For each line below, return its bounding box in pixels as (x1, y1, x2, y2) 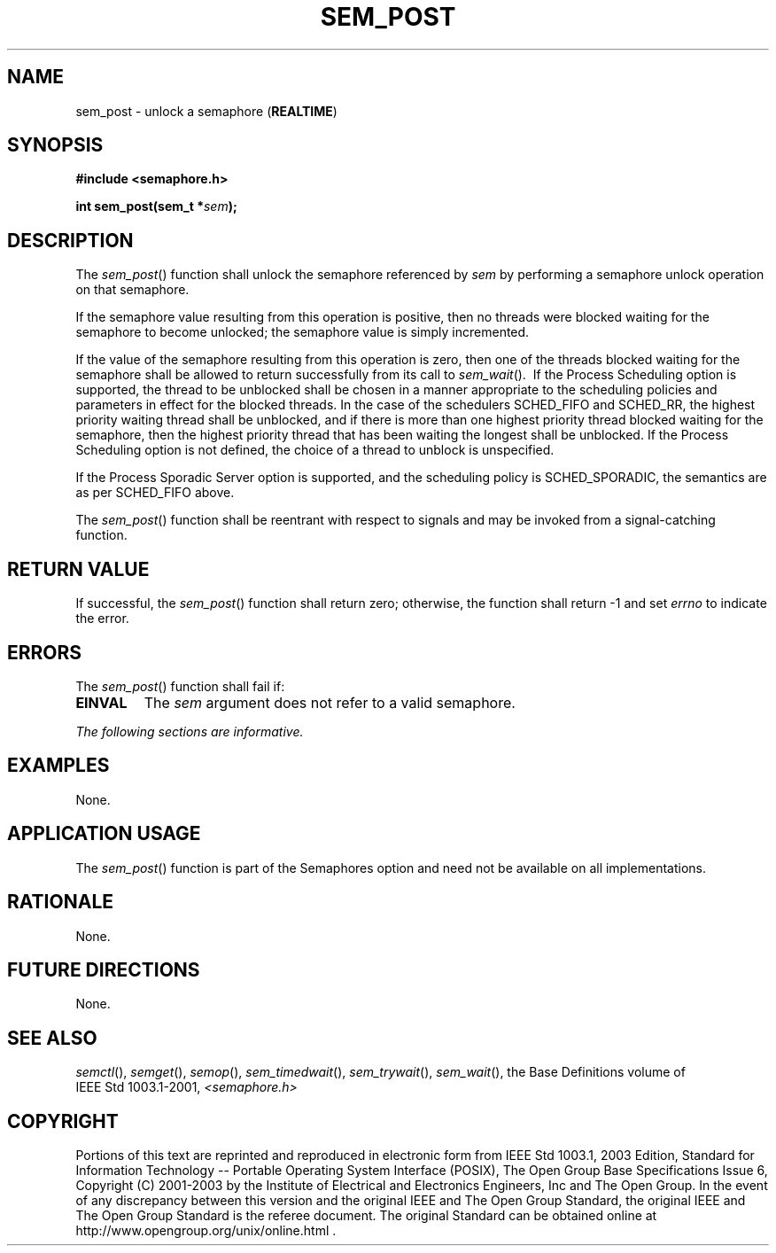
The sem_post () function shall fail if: (75, 678, 285, 694)
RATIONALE (7, 891, 114, 914)
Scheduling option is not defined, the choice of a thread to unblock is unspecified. (75, 442, 555, 458)
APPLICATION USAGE (7, 822, 201, 845)
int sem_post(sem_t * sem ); (75, 198, 237, 214)
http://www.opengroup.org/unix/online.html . (75, 1223, 337, 1239)
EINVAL (75, 693, 128, 712)
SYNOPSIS (7, 134, 104, 157)
